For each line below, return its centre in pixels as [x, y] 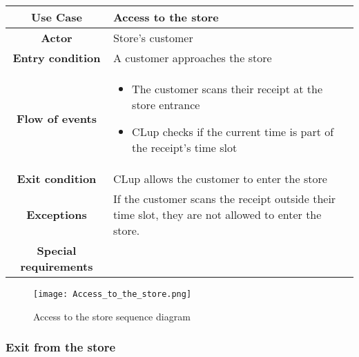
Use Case [56, 17]
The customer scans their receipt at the [227, 89]
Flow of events [56, 118]
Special [57, 250]
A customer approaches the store [192, 58]
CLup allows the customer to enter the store [220, 178]
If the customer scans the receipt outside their [224, 199]
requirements [57, 266]
